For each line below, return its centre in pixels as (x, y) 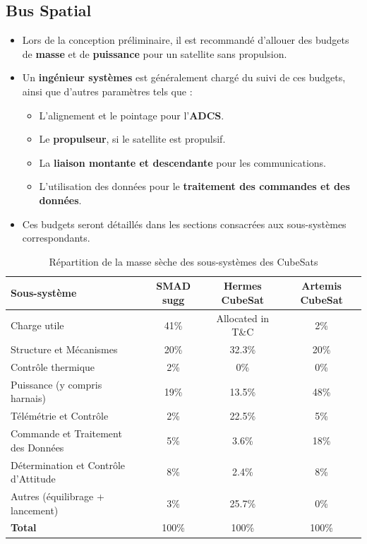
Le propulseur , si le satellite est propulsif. (132, 139)
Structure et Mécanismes (64, 349)
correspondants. (56, 238)
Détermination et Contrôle (68, 465)
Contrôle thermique (53, 367)
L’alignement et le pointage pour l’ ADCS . (132, 115)
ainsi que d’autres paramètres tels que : (107, 91)
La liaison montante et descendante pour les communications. (182, 162)
